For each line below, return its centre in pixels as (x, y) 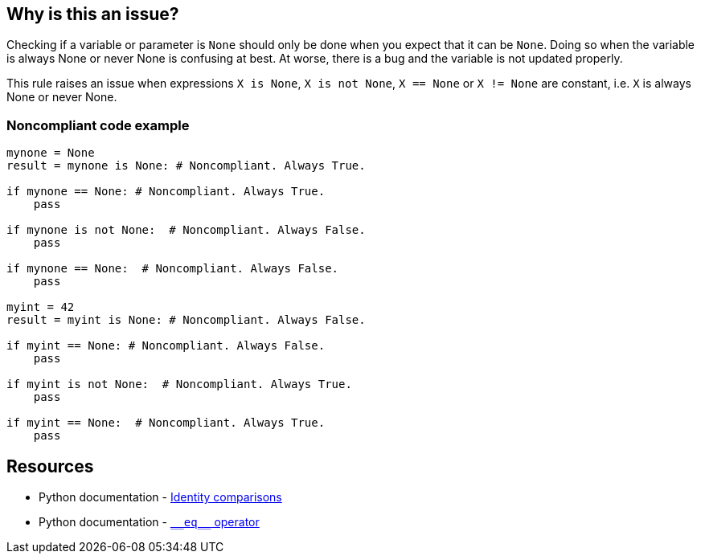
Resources (50, 466)
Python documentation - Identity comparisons (160, 497)
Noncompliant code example (98, 125)
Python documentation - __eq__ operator (149, 522)
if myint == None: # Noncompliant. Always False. (166, 346)
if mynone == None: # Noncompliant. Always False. (173, 269)
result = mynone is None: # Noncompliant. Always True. (186, 166)
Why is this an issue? (93, 14)
